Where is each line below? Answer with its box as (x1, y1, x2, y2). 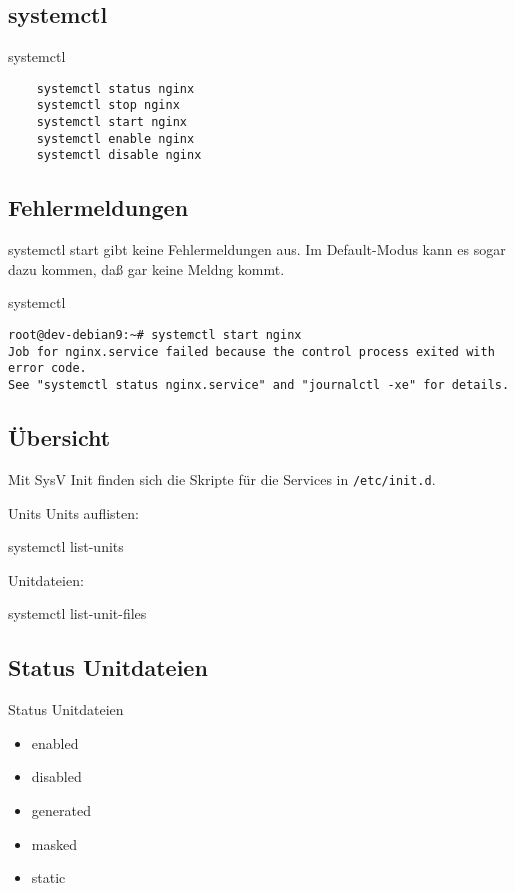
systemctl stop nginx (36, 98, 180, 113)
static (31, 867, 66, 888)
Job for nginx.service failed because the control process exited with (8, 344, 495, 359)
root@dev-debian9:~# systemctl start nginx (8, 328, 302, 343)
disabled (31, 766, 82, 787)
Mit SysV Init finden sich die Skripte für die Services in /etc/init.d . (8, 468, 436, 489)
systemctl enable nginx (36, 131, 195, 146)
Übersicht (8, 422, 111, 453)
